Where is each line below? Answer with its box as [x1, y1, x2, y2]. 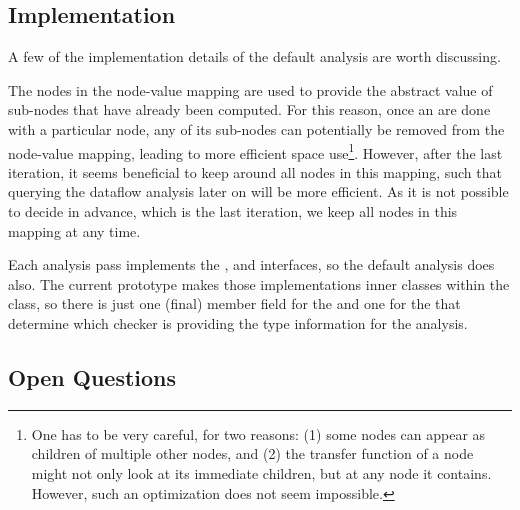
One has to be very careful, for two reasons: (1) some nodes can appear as [31, 423, 486, 444]
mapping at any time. [8, 220, 141, 241]
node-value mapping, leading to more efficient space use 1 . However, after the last [8, 139, 503, 163]
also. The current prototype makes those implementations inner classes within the [8, 273, 510, 294]
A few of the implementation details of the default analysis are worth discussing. [8, 46, 501, 67]
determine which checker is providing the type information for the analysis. [8, 312, 468, 333]
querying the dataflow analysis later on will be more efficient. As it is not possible [8, 181, 509, 202]
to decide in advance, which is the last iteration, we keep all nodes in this [8, 201, 458, 222]
